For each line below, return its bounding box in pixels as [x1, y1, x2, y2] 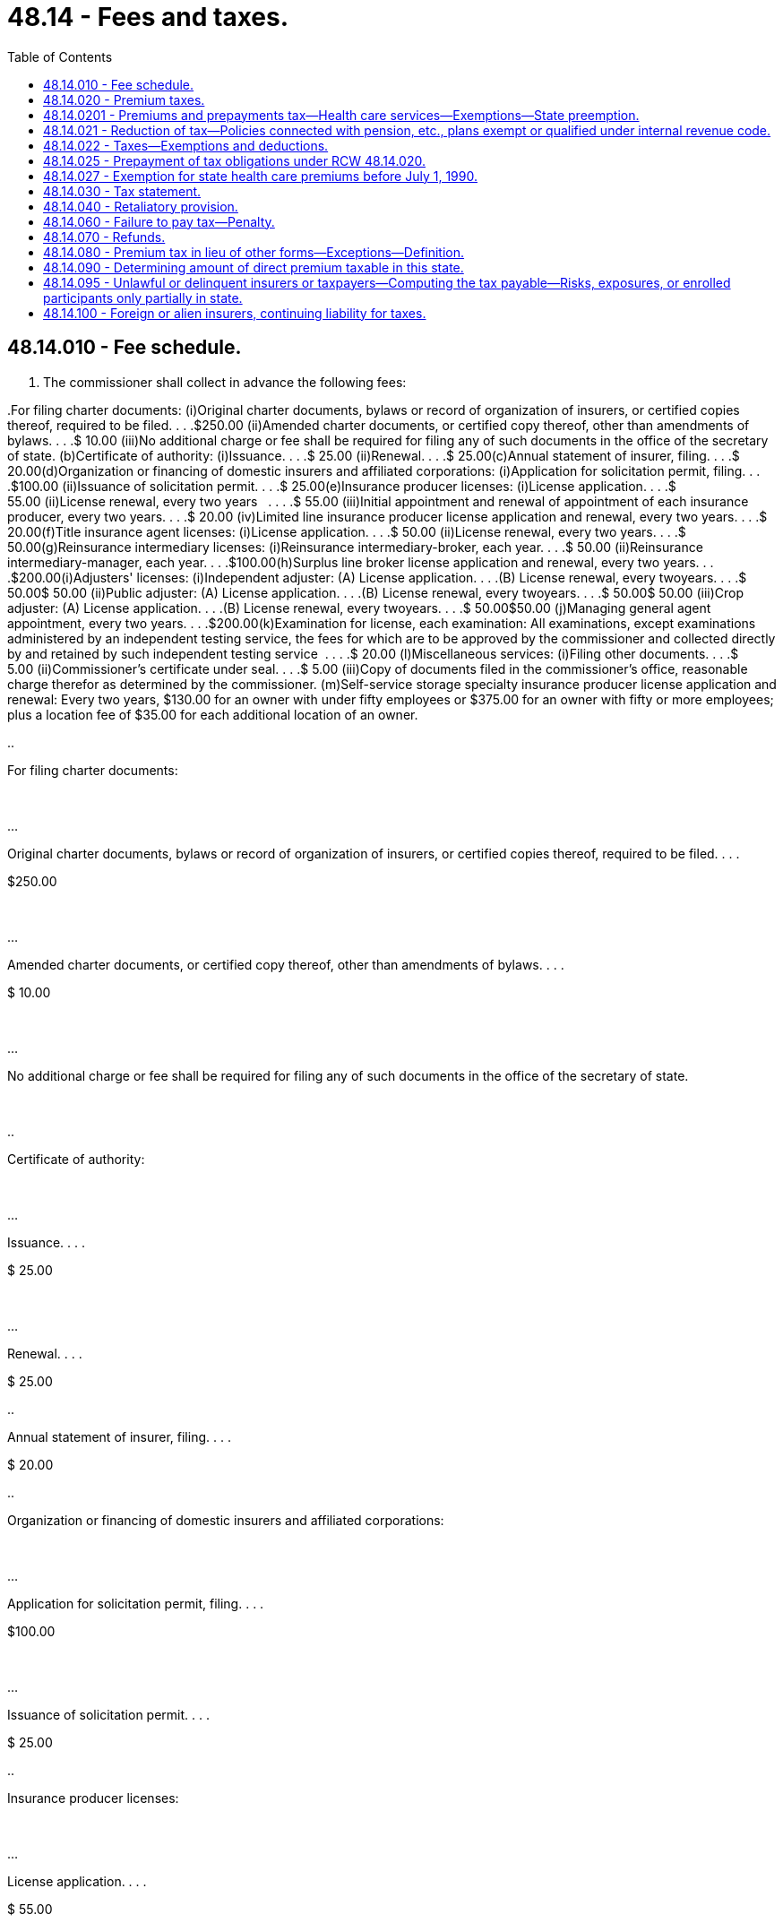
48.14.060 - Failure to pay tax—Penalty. [43, 213, 275, 229]
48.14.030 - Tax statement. [43, 183, 202, 199]
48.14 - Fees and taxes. [7, 2, 289, 32]
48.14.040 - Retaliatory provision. [43, 198, 238, 214]
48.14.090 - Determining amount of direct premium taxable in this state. [43, 259, 464, 275]
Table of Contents [7, 48, 113, 65]
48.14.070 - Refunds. [43, 229, 166, 245]
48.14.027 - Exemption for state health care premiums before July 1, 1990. [43, 168, 478, 184]
